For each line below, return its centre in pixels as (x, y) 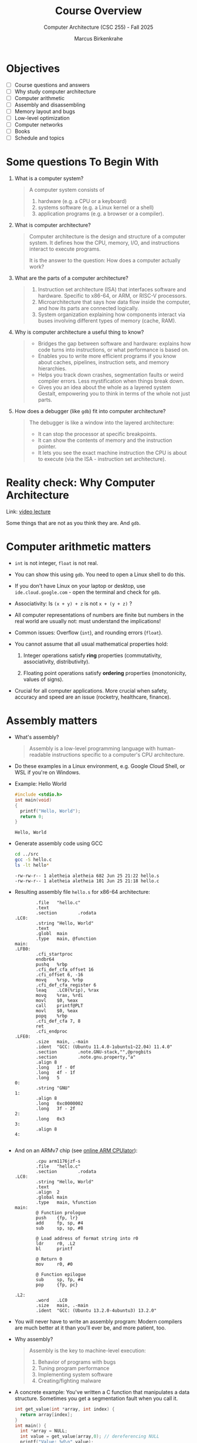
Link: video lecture (28, 512)
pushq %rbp (52, 964)
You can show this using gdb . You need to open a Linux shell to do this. (100, 574)
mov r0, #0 (55, 1264)
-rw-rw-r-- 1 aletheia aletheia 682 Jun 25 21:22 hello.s (87, 876)
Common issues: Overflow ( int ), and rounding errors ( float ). (89, 633)
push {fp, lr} (57, 1218)
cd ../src (27, 855)
